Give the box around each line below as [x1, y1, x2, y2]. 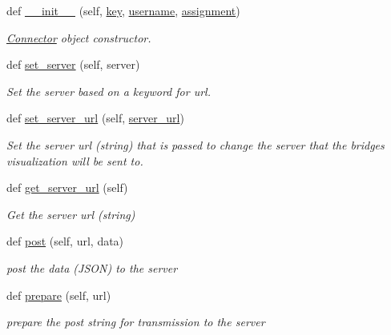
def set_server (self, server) [6, 56, 140, 73]
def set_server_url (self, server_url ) [6, 110, 184, 126]
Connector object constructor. [6, 29, 151, 46]
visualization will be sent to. [6, 152, 143, 169]
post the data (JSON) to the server [6, 259, 178, 276]
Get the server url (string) [6, 205, 135, 222]
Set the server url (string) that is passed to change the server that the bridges [6, 136, 385, 153]
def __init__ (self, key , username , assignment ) [6, 2, 240, 18]
